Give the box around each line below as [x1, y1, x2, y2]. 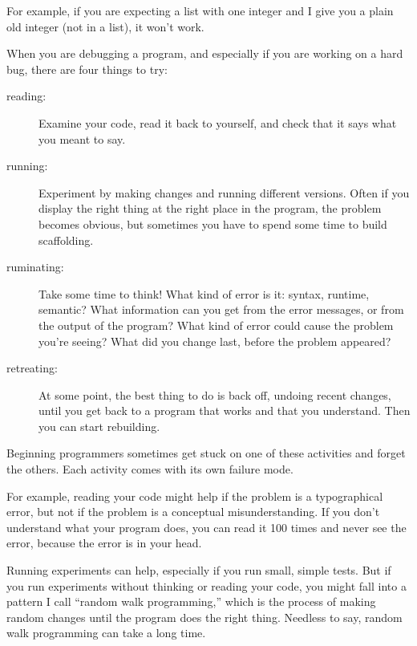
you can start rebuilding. [38, 417, 160, 434]
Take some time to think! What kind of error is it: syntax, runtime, [38, 285, 370, 302]
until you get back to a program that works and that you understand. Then [38, 402, 411, 419]
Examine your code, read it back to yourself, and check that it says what [38, 114, 397, 131]
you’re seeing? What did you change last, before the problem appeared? [38, 332, 391, 349]
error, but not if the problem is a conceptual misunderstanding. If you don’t [6, 503, 380, 520]
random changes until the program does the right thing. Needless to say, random [6, 608, 403, 625]
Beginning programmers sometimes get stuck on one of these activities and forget [6, 445, 406, 461]
